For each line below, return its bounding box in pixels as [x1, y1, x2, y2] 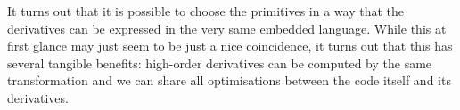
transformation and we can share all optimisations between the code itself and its [7, 71, 451, 90]
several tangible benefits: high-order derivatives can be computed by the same [7, 53, 432, 72]
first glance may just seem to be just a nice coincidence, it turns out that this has [7, 36, 453, 55]
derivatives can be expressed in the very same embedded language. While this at [7, 19, 447, 37]
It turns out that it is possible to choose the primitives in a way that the [7, 2, 405, 20]
